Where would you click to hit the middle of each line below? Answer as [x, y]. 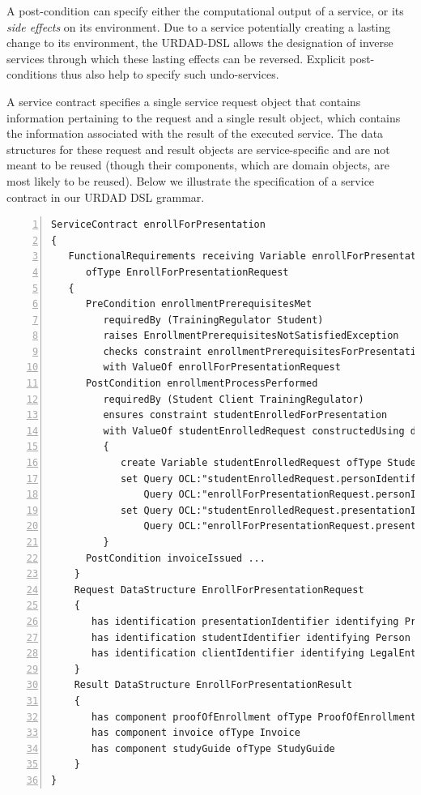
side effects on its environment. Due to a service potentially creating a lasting [199, 26]
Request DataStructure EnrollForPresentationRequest [219, 590]
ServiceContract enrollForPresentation [158, 225]
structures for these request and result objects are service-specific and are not [198, 149]
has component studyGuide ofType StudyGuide [213, 748]
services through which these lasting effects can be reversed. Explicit [176, 58]
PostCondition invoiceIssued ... [175, 558]
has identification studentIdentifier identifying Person [251, 637]
